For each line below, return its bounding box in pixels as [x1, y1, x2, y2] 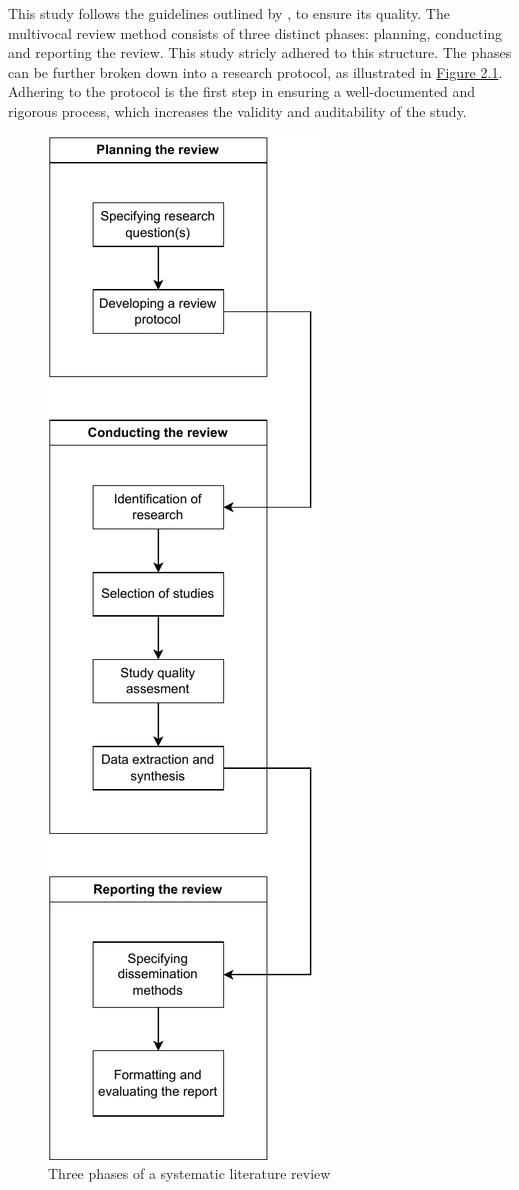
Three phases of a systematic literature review [48, 1163, 331, 1184]
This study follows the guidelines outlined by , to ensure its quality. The [8, 3, 450, 23]
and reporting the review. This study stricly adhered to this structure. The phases [8, 42, 512, 63]
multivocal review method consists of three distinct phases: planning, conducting [8, 22, 503, 43]
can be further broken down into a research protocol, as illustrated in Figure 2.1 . [8, 61, 503, 82]
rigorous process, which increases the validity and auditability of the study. [8, 100, 467, 121]
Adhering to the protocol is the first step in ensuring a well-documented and [8, 81, 476, 102]
